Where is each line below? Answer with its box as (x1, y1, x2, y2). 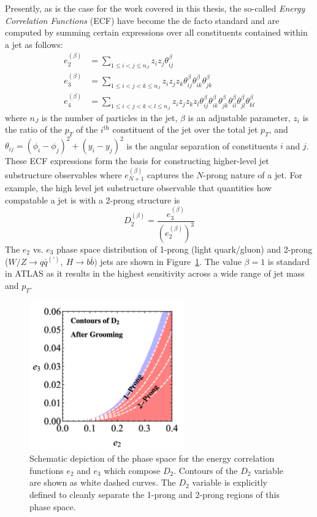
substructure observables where (5, 168, 122, 181)
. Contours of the (174, 464, 238, 476)
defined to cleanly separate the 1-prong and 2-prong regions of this (29, 487, 280, 500)
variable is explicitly (192, 476, 267, 489)
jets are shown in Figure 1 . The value (100, 255, 242, 267)
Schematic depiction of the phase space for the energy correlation (29, 452, 275, 465)
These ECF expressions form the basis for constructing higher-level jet (5, 154, 269, 167)
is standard (267, 255, 310, 267)
